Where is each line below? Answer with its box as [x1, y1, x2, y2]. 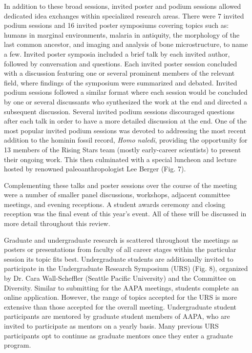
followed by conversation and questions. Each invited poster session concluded [4, 58, 237, 68]
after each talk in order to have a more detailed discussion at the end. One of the [4, 116, 247, 126]
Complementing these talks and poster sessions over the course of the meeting [4, 180, 237, 190]
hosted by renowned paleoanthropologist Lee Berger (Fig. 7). [4, 164, 186, 174]
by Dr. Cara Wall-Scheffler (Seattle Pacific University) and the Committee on [4, 273, 236, 283]
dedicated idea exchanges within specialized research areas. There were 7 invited [4, 10, 244, 21]
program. [4, 340, 31, 350]
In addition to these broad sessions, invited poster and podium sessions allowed [4, 1, 241, 11]
